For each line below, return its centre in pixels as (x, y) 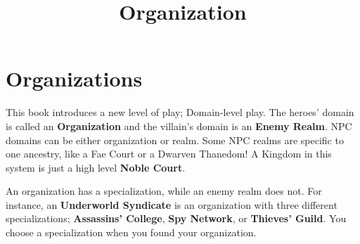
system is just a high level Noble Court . (96, 167)
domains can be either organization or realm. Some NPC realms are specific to (175, 140)
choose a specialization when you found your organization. (131, 232)
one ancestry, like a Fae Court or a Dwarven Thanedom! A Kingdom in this (169, 154)
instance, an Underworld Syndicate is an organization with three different (172, 204)
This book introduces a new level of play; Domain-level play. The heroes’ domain (180, 112)
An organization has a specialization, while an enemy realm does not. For (164, 191)
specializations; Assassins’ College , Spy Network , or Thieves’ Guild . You (176, 218)
